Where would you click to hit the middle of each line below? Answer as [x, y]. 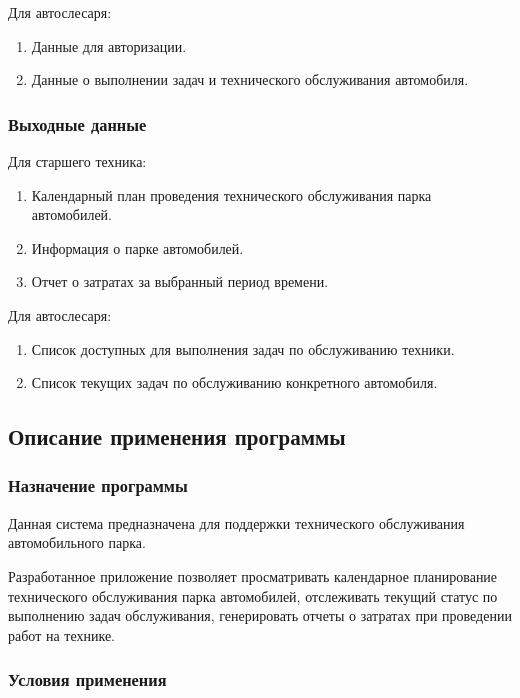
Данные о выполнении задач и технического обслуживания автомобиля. [250, 79]
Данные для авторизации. [109, 45]
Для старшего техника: [77, 161]
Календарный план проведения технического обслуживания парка [231, 194]
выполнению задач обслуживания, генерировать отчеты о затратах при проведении [260, 615]
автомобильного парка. [77, 542]
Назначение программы [98, 485]
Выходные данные [77, 123]
